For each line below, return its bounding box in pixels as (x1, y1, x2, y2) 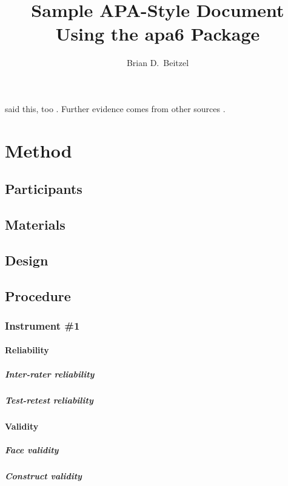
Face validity (5, 443, 59, 456)
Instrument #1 (5, 318, 80, 333)
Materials (5, 215, 65, 234)
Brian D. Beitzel (126, 56, 189, 69)
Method (5, 138, 72, 162)
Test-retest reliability (5, 393, 93, 406)
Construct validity (5, 469, 82, 482)
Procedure (5, 286, 71, 305)
